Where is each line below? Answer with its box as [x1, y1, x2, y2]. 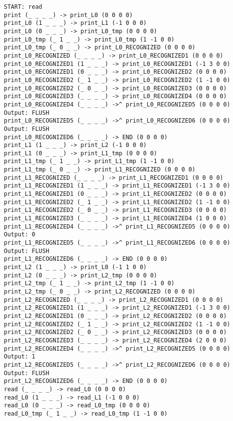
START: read [4, 3, 42, 10]
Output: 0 [4, 231, 36, 238]
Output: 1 [4, 353, 36, 360]
